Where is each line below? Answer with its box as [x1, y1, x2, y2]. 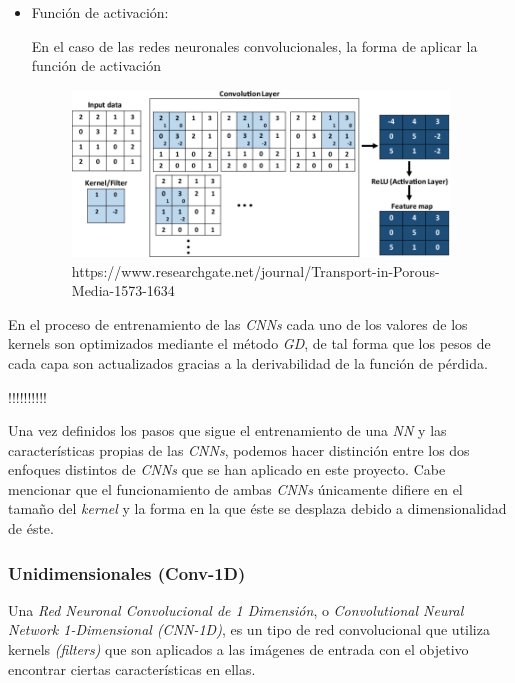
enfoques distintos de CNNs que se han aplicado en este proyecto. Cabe [8, 459, 446, 480]
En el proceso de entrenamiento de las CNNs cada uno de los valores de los [8, 313, 468, 334]
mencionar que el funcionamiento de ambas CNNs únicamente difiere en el [8, 478, 463, 499]
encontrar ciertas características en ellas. [8, 658, 256, 679]
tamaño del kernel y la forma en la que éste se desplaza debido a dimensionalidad [8, 498, 507, 519]
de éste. [8, 518, 54, 539]
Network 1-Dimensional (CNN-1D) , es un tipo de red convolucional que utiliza [8, 619, 490, 640]
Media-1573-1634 [71, 280, 175, 301]
